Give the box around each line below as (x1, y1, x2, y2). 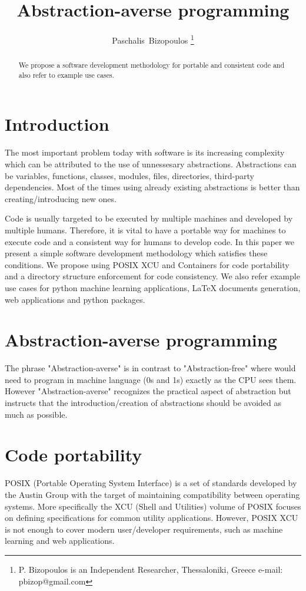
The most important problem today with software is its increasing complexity (5, 146, 285, 159)
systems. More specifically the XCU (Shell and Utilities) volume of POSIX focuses (5, 500, 301, 512)
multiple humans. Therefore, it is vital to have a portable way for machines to (5, 223, 286, 236)
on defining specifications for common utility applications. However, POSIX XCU (5, 511, 298, 524)
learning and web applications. (5, 534, 115, 547)
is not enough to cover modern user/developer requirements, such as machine (5, 523, 283, 535)
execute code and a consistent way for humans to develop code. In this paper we (5, 235, 294, 247)
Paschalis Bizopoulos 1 (112, 32, 194, 46)
